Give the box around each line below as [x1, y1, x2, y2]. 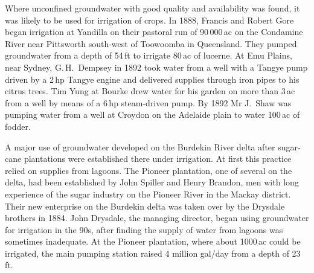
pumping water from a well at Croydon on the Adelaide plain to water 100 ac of [5, 108, 300, 121]
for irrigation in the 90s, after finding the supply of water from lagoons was [5, 223, 283, 236]
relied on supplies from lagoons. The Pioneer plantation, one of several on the [5, 164, 292, 176]
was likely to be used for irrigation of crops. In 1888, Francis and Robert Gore [5, 13, 294, 26]
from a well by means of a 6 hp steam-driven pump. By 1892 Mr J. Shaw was [5, 96, 292, 109]
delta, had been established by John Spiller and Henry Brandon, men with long [5, 176, 299, 188]
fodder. [5, 120, 31, 132]
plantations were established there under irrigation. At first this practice [24, 152, 292, 165]
